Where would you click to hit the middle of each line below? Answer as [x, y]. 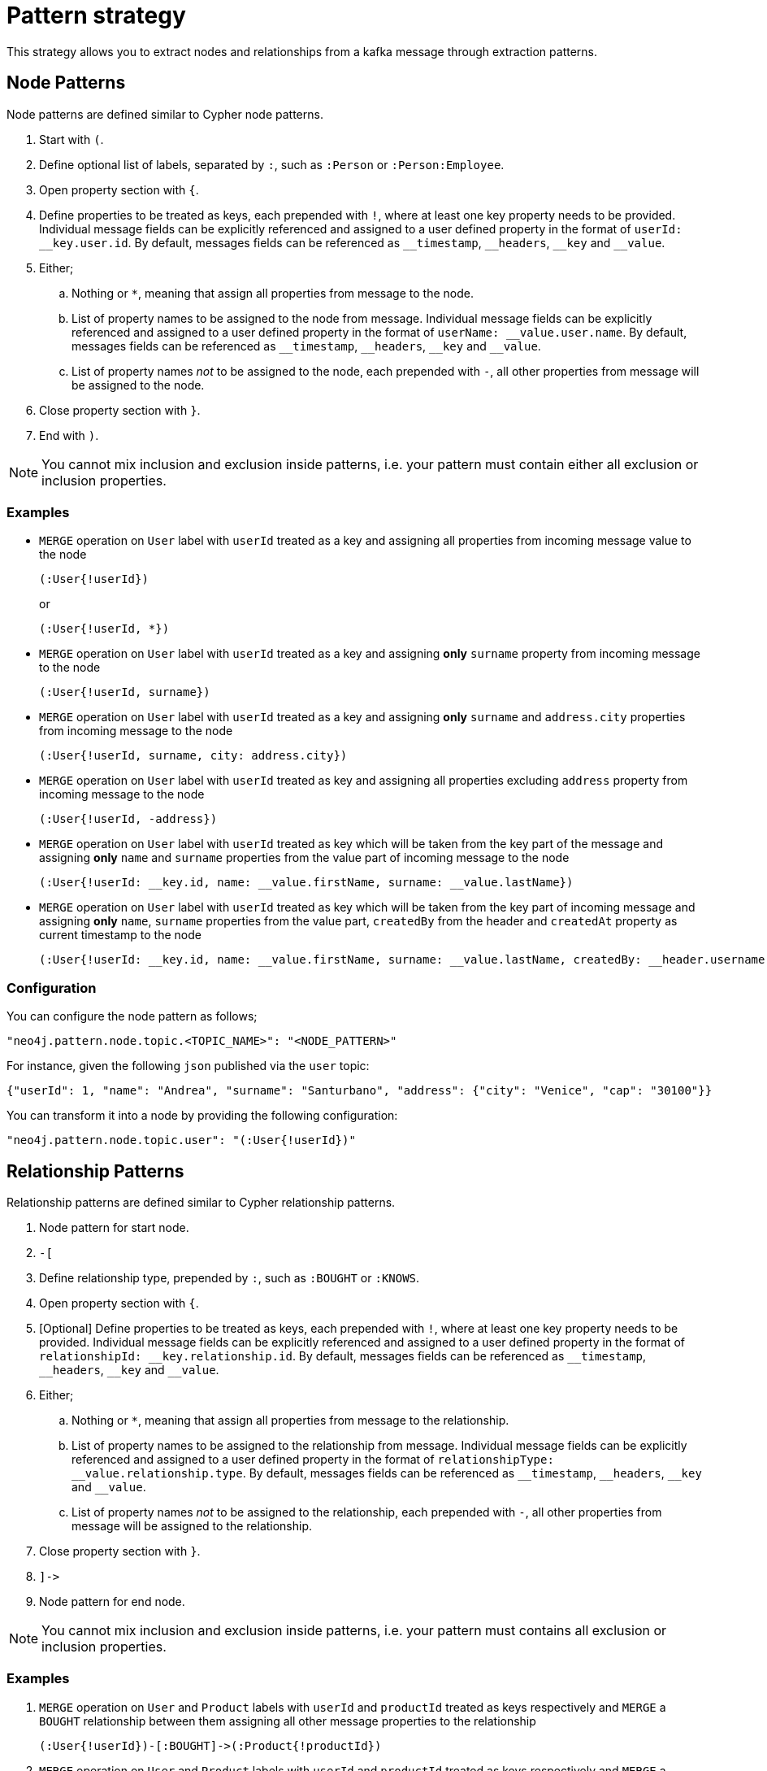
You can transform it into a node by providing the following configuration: [202, 1116]
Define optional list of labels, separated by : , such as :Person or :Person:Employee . [272, 164]
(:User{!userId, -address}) [128, 819]
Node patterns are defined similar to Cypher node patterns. [165, 114]
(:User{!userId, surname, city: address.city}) [193, 756]
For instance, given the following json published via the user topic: [188, 1066]
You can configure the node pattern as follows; [132, 1016]
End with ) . [69, 435]
